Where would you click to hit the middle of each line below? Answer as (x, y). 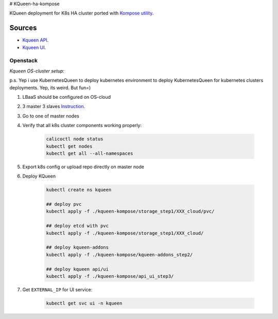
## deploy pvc (64, 204)
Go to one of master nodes (51, 116)
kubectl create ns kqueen (79, 190)
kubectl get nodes (69, 146)
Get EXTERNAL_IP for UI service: (57, 289)
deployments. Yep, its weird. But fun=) (50, 87)
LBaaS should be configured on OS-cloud (66, 97)
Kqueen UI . (34, 47)
